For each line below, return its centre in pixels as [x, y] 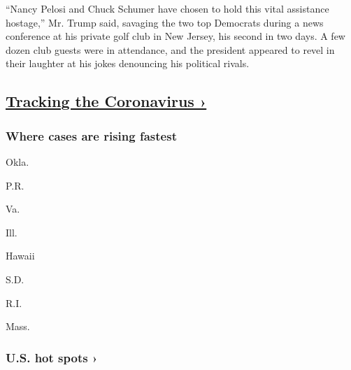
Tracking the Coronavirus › [106, 101]
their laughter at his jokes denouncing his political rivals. [128, 63]
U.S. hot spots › [52, 357]
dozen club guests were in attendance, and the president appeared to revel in [170, 49]
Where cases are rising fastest [91, 135]
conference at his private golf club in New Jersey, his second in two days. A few [175, 36]
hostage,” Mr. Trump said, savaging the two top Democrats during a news [165, 22]
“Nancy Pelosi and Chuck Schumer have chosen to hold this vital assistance [167, 8]
